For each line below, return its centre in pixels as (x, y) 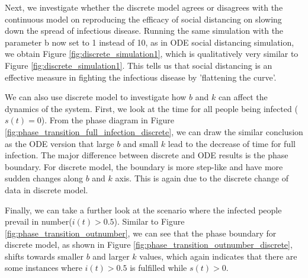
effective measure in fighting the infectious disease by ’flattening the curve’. (141, 77)
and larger (111, 256)
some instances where (44, 268)
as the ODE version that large (60, 143)
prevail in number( (38, 221)
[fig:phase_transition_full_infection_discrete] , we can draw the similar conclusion (154, 131)
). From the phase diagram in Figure (108, 120)
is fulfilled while (158, 268)
